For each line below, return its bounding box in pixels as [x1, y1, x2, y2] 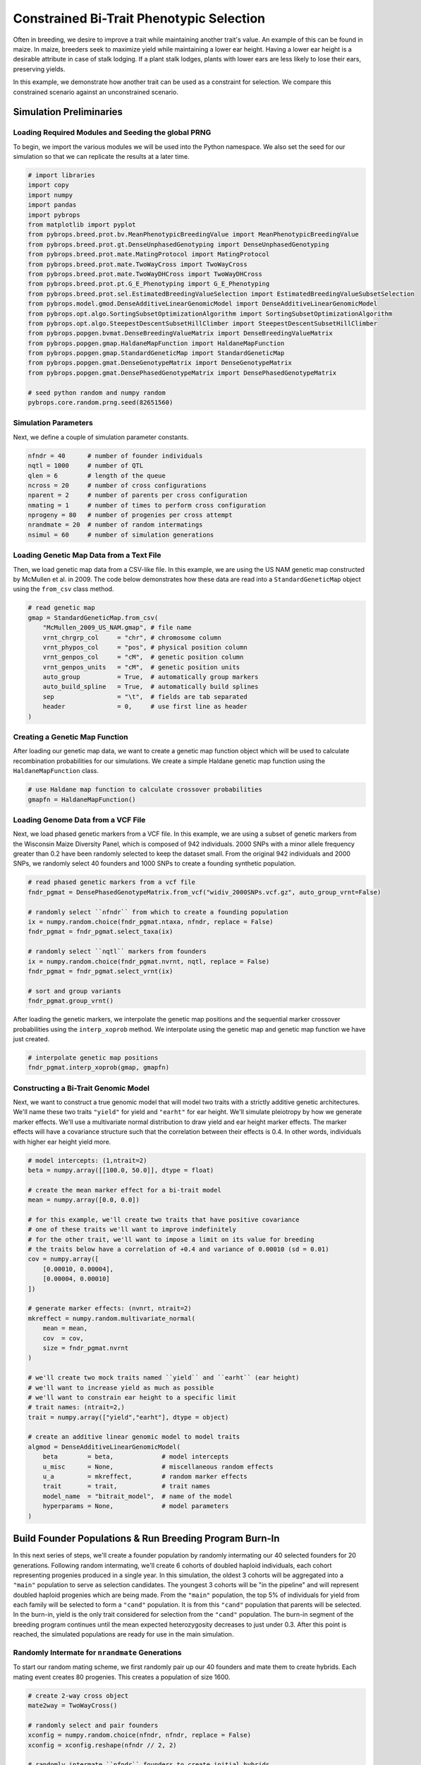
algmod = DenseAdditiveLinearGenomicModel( [28, 1442, 181, 1451]
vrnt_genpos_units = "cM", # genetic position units [42, 663, 240, 671]
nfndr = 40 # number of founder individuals [28, 452, 203, 460]
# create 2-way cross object [28, 1692, 129, 1699]
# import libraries [28, 172, 95, 179]
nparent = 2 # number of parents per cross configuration [28, 491, 248, 499]
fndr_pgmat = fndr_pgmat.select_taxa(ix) [28, 928, 173, 935]
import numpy [28, 191, 73, 199]
